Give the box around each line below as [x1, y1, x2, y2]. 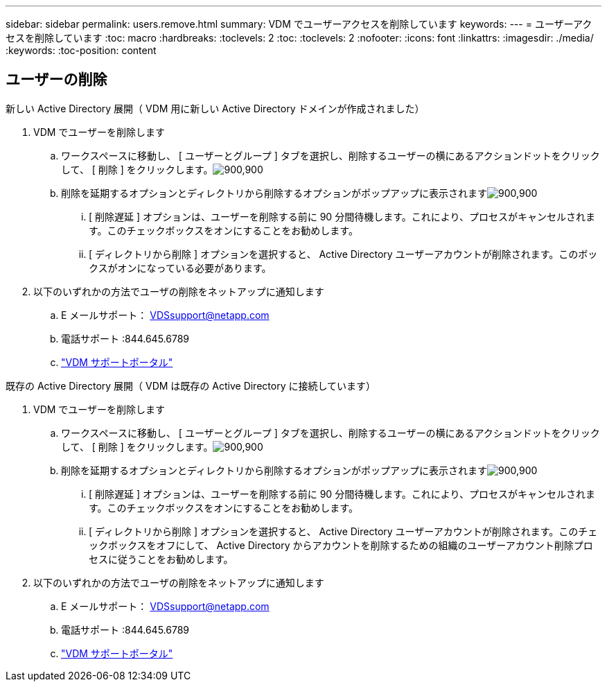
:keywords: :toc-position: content [6, 44, 157, 56]
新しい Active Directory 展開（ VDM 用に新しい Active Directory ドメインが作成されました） [6, 102, 425, 114]
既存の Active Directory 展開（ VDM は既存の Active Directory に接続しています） [6, 379, 376, 392]
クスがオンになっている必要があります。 [89, 261, 272, 274]
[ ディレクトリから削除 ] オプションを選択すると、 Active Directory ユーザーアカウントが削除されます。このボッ [89, 247, 598, 260]
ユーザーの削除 [6, 71, 107, 89]
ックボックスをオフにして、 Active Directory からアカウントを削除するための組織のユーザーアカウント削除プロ [89, 539, 593, 551]
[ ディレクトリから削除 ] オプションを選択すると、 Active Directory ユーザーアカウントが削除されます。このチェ [89, 525, 598, 537]
